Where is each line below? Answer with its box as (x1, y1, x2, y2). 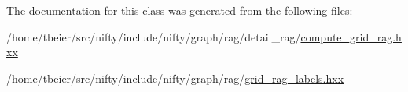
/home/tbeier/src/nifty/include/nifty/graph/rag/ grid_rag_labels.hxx (6, 69, 344, 86)
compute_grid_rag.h (300, 28, 402, 44)
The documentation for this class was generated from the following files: (6, 2, 353, 18)
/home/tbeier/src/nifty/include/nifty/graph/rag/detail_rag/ (6, 28, 301, 44)
